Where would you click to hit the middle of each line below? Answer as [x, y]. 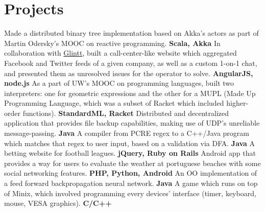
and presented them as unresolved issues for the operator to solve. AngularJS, [129, 73]
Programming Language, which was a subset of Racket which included [114, 103]
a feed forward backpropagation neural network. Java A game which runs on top [131, 183]
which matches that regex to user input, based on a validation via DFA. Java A [130, 143]
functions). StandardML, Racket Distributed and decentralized [126, 113]
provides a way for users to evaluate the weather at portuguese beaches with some [132, 163]
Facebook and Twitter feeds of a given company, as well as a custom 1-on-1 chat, [131, 63]
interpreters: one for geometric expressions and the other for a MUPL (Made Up [130, 93]
